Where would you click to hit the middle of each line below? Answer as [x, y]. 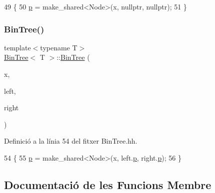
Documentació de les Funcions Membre [108, 184]
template [17, 47]
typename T [59, 47]
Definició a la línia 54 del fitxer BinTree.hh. [71, 141]
